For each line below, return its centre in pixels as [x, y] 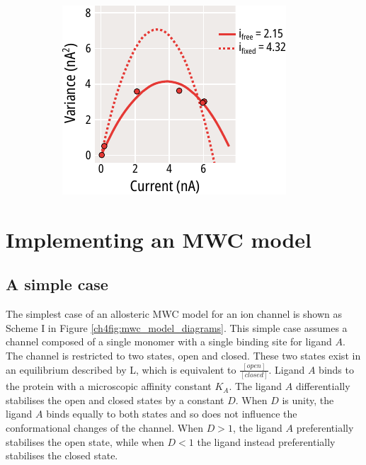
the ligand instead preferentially [266, 441]
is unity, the [308, 400]
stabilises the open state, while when [85, 441]
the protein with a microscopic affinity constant [109, 386]
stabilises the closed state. [62, 455]
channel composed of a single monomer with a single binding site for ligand [169, 341]
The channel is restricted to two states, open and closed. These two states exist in [183, 355]
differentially [323, 386]
